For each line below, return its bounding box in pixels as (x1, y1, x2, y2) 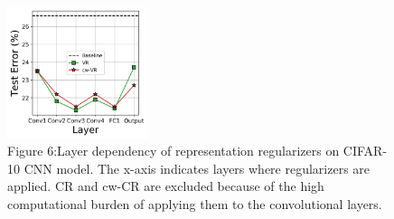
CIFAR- (342, 141, 388, 160)
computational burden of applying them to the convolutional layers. (7, 195, 382, 214)
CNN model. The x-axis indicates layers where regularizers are (23, 158, 371, 177)
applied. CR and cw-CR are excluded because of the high (7, 176, 324, 195)
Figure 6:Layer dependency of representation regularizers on (7, 141, 340, 160)
